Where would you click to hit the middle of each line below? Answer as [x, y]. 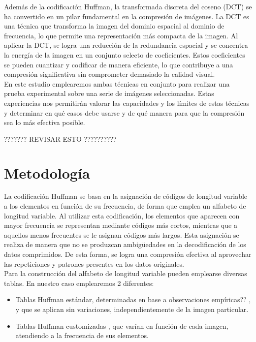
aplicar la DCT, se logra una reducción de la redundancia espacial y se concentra [126, 45]
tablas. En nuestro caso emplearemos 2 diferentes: [79, 283]
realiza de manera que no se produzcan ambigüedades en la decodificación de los [125, 244]
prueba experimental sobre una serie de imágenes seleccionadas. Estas [109, 93]
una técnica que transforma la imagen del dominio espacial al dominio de [114, 26]
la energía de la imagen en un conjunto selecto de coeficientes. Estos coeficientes [125, 54]
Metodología [47, 172]
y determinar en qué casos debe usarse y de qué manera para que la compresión [124, 112]
